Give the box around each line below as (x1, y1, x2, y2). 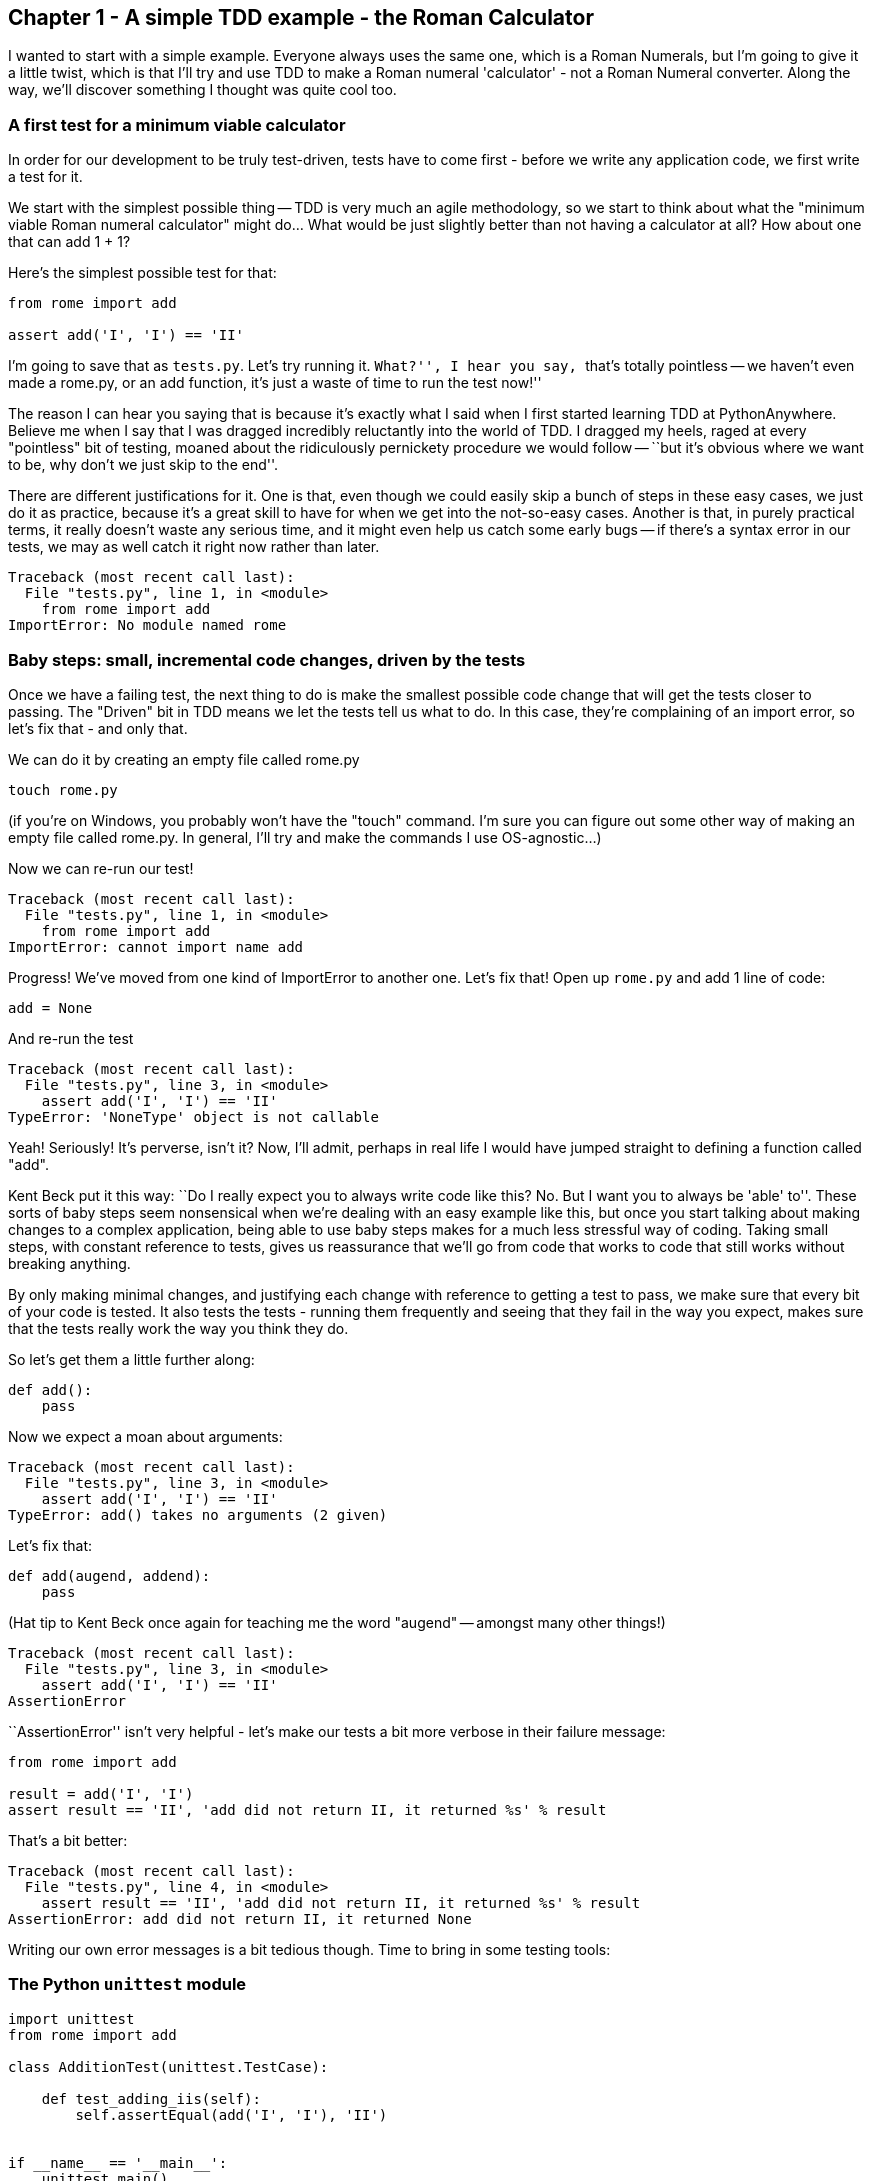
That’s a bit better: (8, 1831, 128, 1849)
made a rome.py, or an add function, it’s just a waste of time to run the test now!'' (8, 374, 542, 392)
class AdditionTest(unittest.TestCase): (8, 2058, 329, 2075)
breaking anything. (8, 1254, 131, 1272)
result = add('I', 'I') (8, 1785, 194, 1802)
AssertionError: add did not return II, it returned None (8, 1910, 472, 1927)
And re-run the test (8, 1029, 134, 1047)
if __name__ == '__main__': (8, 2154, 228, 2171)
